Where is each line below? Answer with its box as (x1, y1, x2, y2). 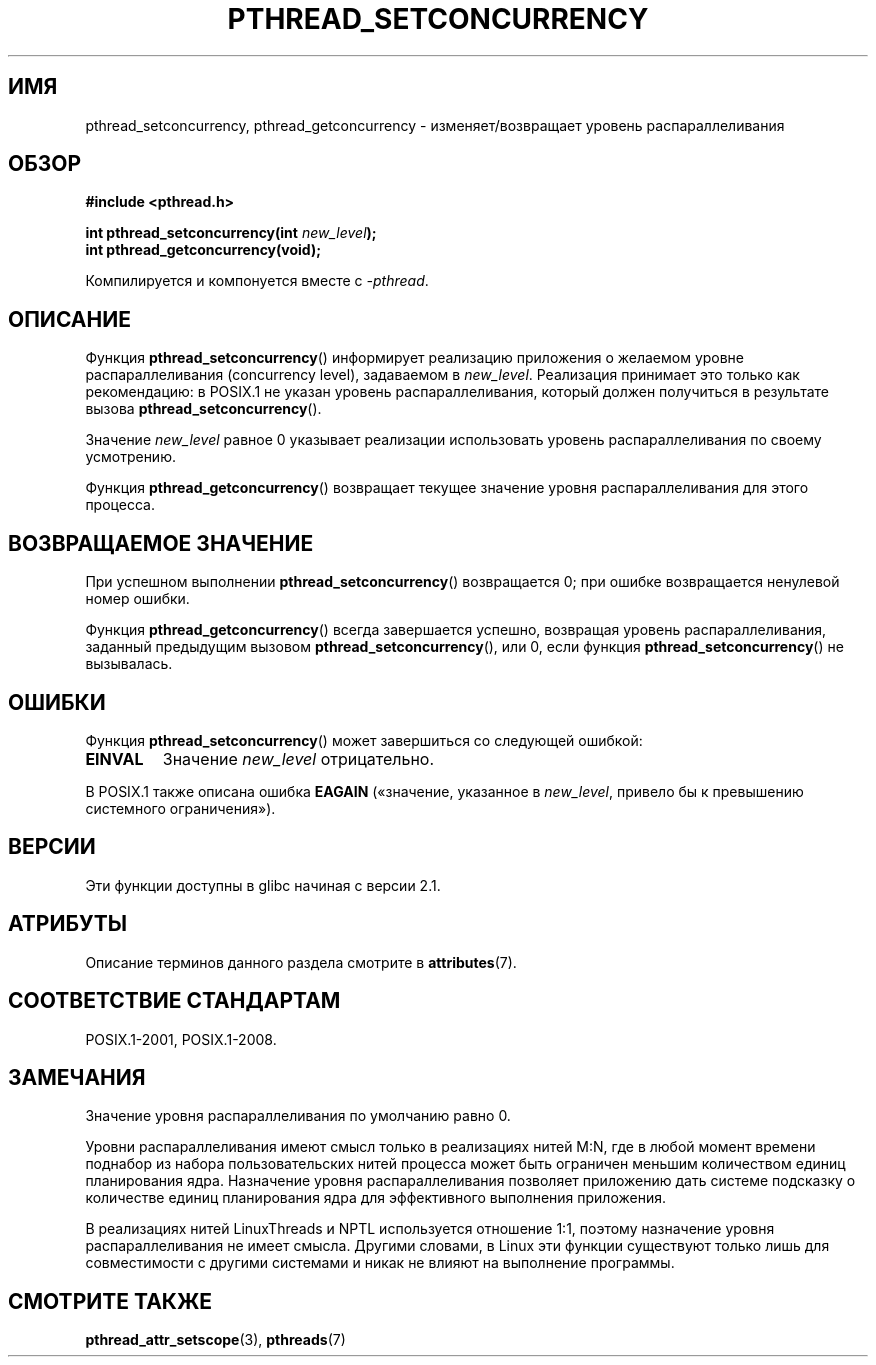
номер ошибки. (85, 590, 190, 608)
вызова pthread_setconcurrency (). (85, 400, 322, 418)
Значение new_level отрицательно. (162, 748, 435, 769)
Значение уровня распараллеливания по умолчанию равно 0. (85, 1107, 511, 1125)
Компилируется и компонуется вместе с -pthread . (85, 272, 429, 290)
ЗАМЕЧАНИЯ (8, 1064, 146, 1090)
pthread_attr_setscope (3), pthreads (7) (85, 1331, 346, 1349)
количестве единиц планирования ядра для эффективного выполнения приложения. (85, 1189, 666, 1207)
